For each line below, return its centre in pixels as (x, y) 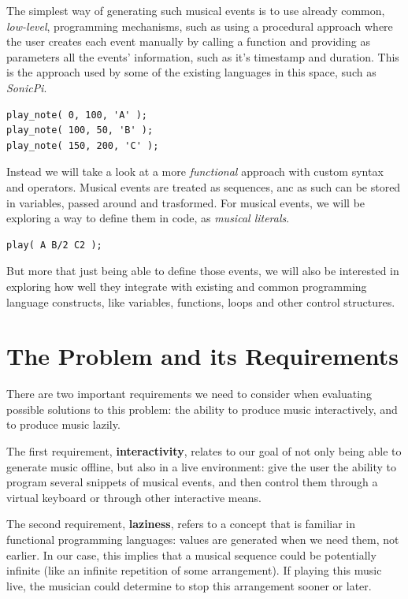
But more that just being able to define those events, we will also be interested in (203, 271)
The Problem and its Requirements (202, 356)
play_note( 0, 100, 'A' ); (77, 115)
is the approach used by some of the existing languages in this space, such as (191, 72)
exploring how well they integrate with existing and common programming (187, 286)
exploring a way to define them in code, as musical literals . (148, 218)
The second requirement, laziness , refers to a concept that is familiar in (181, 524)
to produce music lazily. (63, 424)
